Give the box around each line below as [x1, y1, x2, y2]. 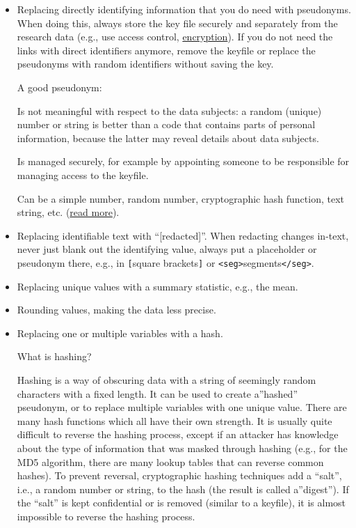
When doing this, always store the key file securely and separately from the [17, 15, 338, 30]
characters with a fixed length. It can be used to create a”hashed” [17, 386, 298, 401]
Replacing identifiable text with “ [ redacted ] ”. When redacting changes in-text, [17, 228, 349, 242]
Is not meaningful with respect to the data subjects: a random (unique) [17, 103, 322, 118]
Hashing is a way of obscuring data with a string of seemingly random [17, 372, 316, 387]
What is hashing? [17, 349, 92, 364]
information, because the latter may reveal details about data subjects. [17, 130, 319, 145]
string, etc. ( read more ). [17, 205, 120, 219]
